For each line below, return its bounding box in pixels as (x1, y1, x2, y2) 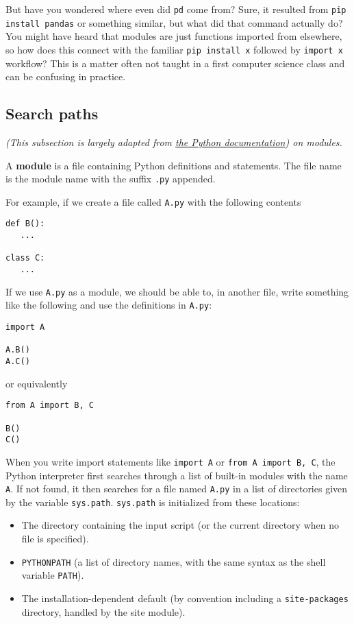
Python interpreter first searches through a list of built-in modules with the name (5, 468, 348, 482)
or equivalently (5, 376, 68, 390)
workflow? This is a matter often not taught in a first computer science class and (5, 56, 345, 70)
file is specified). (21, 531, 89, 546)
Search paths (5, 103, 99, 124)
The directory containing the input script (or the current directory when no (21, 518, 339, 532)
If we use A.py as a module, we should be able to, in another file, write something (5, 284, 349, 298)
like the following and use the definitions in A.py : (5, 298, 212, 312)
